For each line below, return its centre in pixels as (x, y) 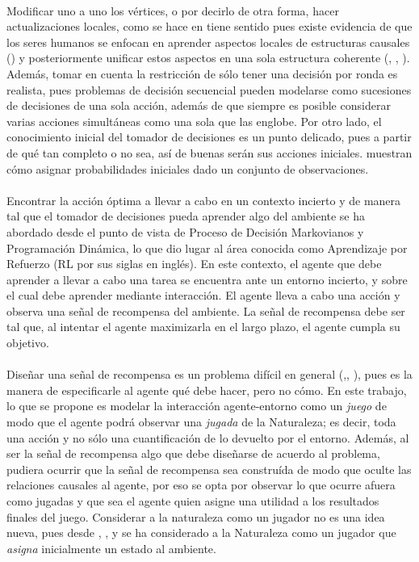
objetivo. (28, 343)
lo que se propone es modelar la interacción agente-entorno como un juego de (197, 406)
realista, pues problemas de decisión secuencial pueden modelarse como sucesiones (209, 89)
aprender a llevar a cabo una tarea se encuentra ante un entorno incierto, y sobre (207, 279)
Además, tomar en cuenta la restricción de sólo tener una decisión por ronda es (202, 73)
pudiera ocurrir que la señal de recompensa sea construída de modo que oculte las (209, 469)
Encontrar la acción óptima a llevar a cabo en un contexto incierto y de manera (204, 200)
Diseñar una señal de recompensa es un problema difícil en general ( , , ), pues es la (209, 374)
